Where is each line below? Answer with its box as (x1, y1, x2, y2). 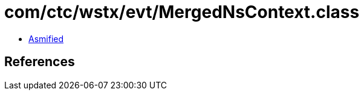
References (4, 54, 75, 70)
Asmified (28, 33, 64, 44)
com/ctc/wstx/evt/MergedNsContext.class (4, 2, 360, 22)
